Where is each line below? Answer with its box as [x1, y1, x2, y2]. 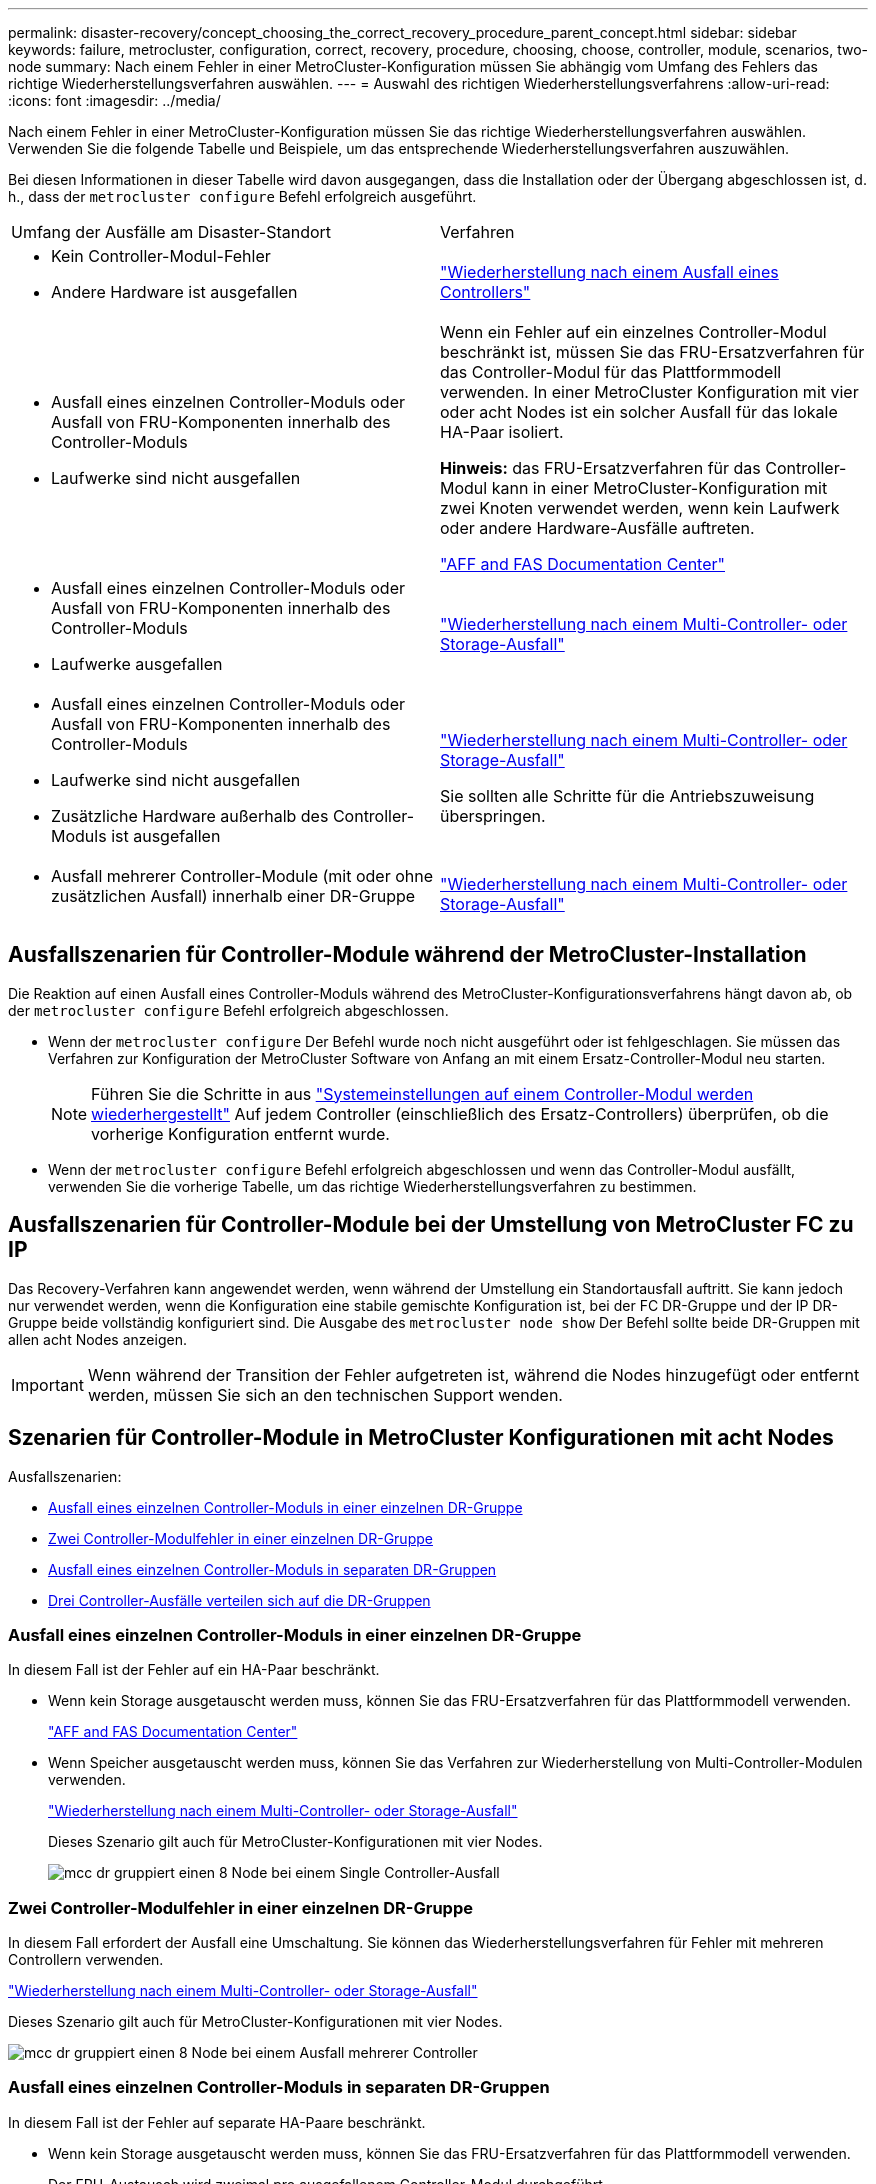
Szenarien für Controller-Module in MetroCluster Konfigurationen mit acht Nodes [8, 1425, 834, 1451]
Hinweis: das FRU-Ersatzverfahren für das [440, 458, 761, 478]
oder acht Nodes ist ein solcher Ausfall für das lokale [440, 402, 838, 422]
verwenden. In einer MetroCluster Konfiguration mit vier [440, 382, 859, 402]
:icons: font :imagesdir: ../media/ [8, 92, 221, 109]
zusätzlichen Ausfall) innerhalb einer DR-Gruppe [51, 886, 416, 906]
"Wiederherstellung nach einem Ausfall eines [440, 262, 779, 282]
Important [11, 1374, 84, 1395]
